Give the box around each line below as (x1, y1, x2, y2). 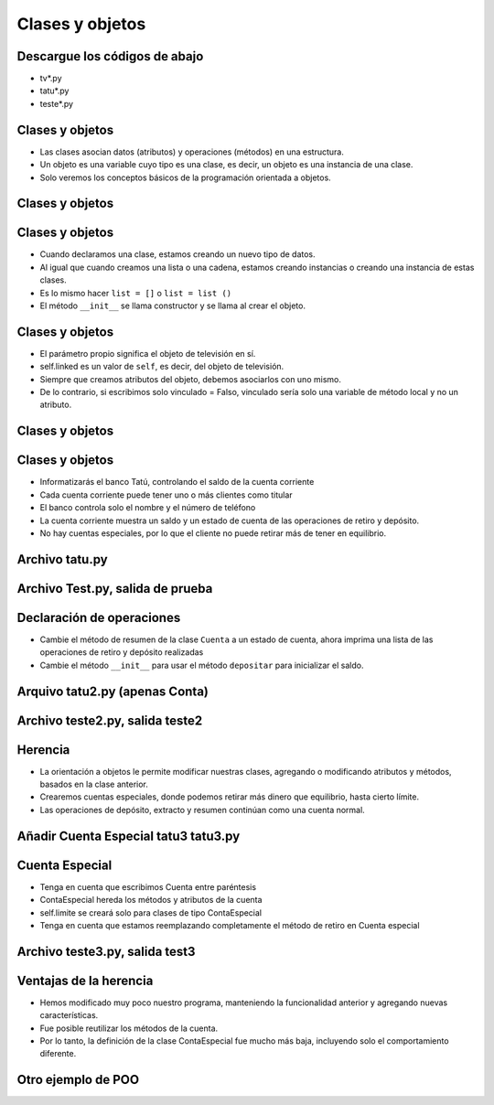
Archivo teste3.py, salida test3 (16, 943, 196, 960)
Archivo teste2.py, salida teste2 (16, 713, 203, 728)
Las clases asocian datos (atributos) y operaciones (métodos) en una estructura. (39, 146, 345, 157)
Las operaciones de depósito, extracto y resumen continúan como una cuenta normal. (39, 804, 365, 815)
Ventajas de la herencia (16, 972, 154, 988)
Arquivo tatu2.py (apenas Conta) (16, 683, 209, 699)
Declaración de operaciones (16, 609, 181, 626)
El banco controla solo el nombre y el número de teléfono (39, 502, 256, 513)
